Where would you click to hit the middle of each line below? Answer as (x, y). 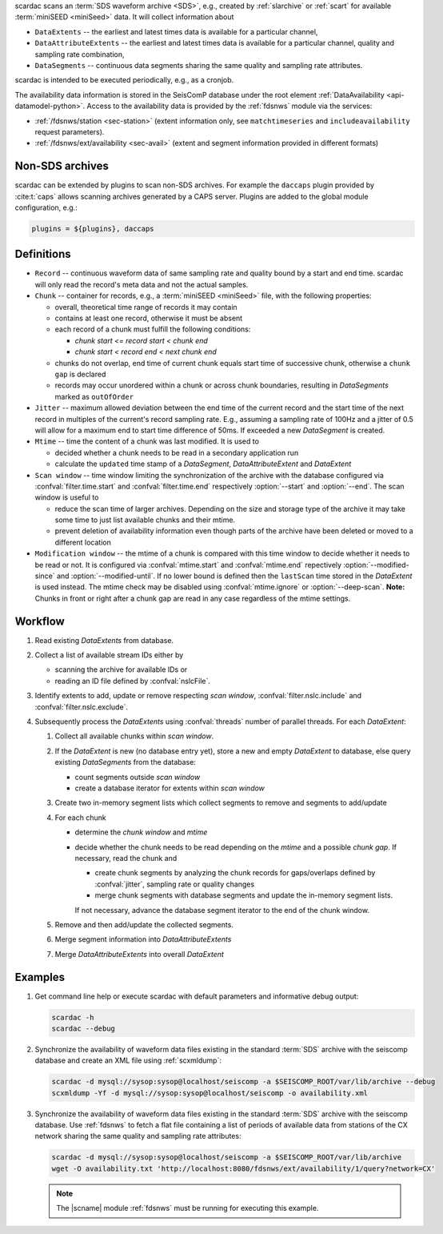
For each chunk (81, 818)
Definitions (43, 254)
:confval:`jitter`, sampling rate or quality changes (175, 884)
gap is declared (80, 374)
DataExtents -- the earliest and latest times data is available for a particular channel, (176, 31)
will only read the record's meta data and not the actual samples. (142, 284)
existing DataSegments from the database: (125, 762)
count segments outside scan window (138, 777)
